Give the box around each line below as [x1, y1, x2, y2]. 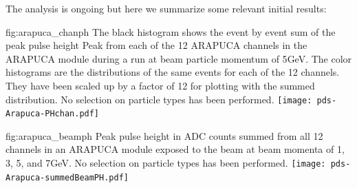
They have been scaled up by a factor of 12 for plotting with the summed [6, 78, 315, 92]
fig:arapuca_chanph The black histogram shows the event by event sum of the [6, 24, 336, 39]
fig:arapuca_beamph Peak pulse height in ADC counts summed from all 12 [6, 128, 323, 143]
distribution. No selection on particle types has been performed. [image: [6, 92, 312, 106]
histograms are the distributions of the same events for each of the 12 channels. [6, 65, 340, 79]
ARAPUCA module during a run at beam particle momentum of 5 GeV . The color [6, 51, 352, 65]
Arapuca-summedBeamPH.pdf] [6, 172, 129, 182]
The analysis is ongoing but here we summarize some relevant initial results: [6, 1, 327, 15]
